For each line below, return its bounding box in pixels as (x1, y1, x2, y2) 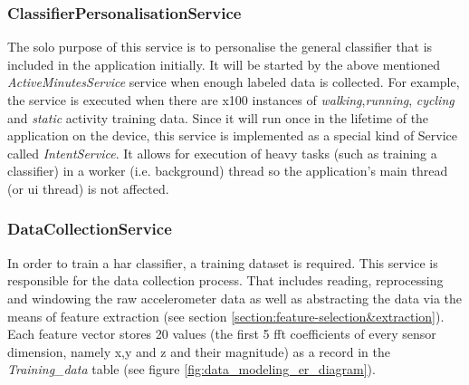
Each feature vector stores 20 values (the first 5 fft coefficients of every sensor (7, 324, 436, 343)
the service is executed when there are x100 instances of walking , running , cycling (7, 91, 455, 109)
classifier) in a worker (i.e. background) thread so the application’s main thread (7, 161, 448, 180)
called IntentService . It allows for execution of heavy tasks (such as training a (7, 143, 437, 162)
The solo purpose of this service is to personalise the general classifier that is (7, 37, 433, 56)
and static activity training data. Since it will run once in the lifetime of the (7, 108, 429, 127)
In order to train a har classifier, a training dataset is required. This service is (7, 253, 438, 272)
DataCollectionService (7, 217, 172, 240)
